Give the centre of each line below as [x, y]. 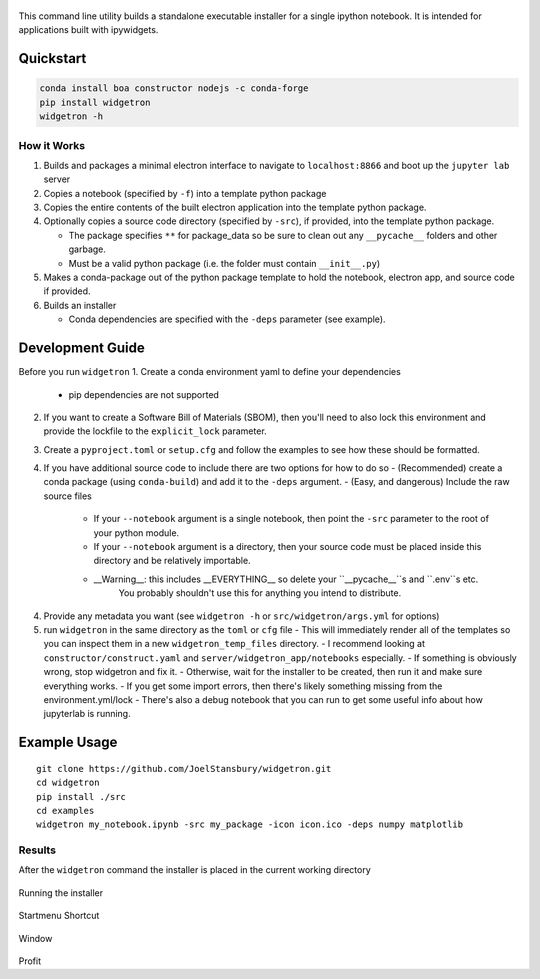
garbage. [87, 249]
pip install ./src [81, 796]
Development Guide [81, 348]
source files [67, 496]
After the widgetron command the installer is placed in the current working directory [195, 870]
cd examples [65, 810]
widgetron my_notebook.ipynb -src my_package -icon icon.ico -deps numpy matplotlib [250, 824]
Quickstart [52, 58]
